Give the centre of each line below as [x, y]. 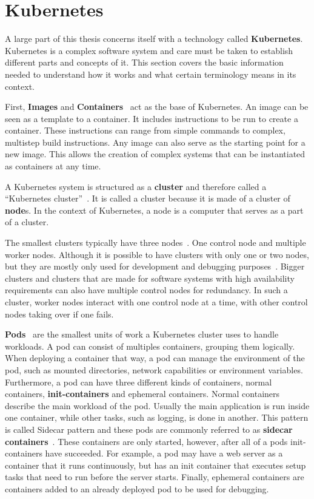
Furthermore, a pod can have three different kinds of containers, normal [139, 382]
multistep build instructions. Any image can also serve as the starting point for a [155, 142]
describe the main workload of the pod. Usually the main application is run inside [157, 405]
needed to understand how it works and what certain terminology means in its [151, 74]
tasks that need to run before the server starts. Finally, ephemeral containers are [155, 477]
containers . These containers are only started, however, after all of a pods [146, 441]
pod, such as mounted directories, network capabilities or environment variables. [154, 369]
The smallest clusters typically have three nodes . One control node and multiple [155, 243]
